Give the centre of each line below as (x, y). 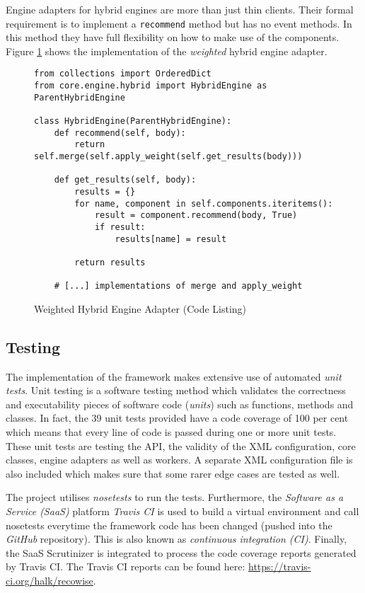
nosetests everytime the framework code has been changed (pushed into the (169, 525)
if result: (120, 227)
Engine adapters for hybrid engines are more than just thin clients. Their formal (180, 9)
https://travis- (280, 566)
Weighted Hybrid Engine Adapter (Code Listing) (140, 308)
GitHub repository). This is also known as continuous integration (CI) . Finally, (176, 539)
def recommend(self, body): (120, 133)
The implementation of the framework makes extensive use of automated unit (174, 376)
